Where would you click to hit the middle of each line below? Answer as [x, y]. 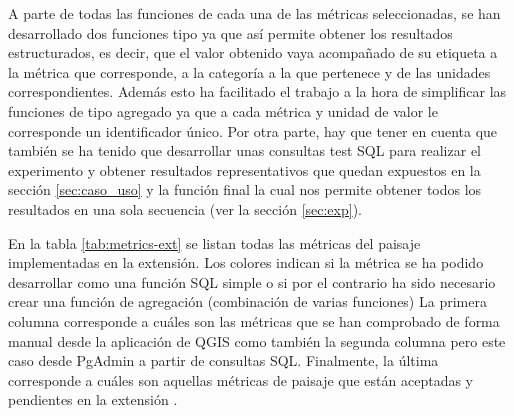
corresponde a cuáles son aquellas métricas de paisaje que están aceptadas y [241, 379]
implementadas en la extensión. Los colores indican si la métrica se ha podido [246, 262]
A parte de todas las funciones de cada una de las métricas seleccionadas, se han [254, 13]
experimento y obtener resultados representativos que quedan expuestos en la [244, 169]
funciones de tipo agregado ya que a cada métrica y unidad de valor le [223, 110]
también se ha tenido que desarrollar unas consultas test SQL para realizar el [244, 150]
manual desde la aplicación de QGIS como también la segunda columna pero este [257, 340]
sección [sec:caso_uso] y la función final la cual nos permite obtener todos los [245, 189]
